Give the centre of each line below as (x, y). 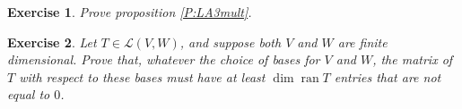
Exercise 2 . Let (52, 42)
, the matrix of (413, 59)
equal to (29, 94)
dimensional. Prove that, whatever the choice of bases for (164, 59)
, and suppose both (231, 42)
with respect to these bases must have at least (142, 76)
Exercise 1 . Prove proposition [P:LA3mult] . (130, 12)
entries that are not (388, 76)
